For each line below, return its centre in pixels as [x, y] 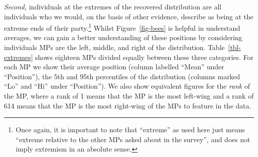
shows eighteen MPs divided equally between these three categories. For [144, 57]
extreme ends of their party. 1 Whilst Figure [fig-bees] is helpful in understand [122, 27]
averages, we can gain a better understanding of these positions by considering [123, 37]
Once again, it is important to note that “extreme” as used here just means [130, 130]
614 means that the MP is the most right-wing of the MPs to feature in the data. [128, 105]
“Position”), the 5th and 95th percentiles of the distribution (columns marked [122, 76]
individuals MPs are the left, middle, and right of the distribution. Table [114, 47]
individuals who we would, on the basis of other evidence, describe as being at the [129, 16]
